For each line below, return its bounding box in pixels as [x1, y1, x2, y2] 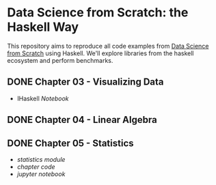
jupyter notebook [16, 169, 66, 178]
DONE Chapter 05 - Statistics [7, 137, 135, 149]
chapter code [16, 162, 56, 171]
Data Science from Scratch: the [7, 5, 189, 20]
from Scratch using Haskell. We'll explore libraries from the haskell [7, 49, 194, 57]
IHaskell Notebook [16, 94, 70, 102]
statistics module [16, 155, 66, 163]
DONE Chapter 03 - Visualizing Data [7, 76, 164, 88]
